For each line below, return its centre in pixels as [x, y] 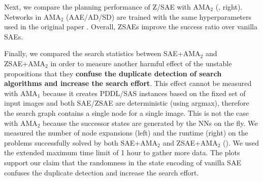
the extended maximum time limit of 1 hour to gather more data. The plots [122, 152]
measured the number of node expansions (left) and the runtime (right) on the [126, 133]
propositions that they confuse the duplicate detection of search [113, 73]
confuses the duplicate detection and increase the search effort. [102, 172]
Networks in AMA [32, 16]
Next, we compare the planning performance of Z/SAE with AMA [107, 7]
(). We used [241, 142]
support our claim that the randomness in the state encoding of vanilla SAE [123, 162]
